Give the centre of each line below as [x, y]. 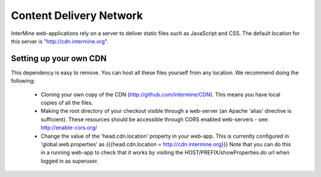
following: [23, 81]
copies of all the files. [67, 103]
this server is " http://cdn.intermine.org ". [60, 41]
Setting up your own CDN [59, 59]
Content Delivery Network [77, 15]
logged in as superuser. [70, 161]
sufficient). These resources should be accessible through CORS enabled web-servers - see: [155, 119]
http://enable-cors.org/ [69, 128]
